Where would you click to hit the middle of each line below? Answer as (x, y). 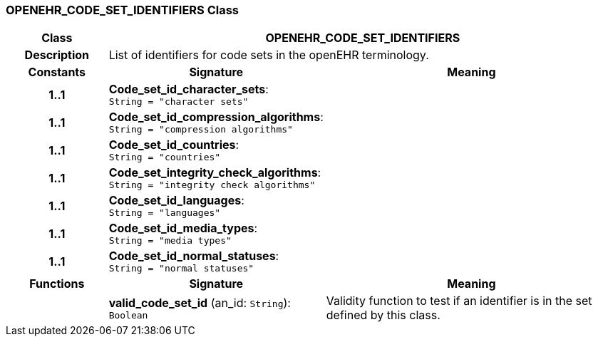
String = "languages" (165, 213)
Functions (57, 284)
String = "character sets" (179, 102)
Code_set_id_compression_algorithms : (216, 117)
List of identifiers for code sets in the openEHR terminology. (269, 55)
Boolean (128, 315)
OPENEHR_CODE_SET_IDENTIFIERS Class (123, 10)
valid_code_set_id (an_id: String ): (200, 302)
